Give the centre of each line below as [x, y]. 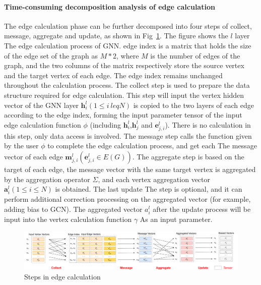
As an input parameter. [176, 219]
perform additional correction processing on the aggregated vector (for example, [127, 199]
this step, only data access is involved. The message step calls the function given [128, 135]
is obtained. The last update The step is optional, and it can [149, 189]
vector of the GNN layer [41, 105]
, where [127, 55]
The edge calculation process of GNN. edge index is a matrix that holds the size [128, 45]
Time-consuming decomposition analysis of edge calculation [110, 6]
